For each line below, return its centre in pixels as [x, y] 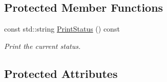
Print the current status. [43, 46]
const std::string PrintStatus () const [62, 29]
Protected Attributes [61, 73]
